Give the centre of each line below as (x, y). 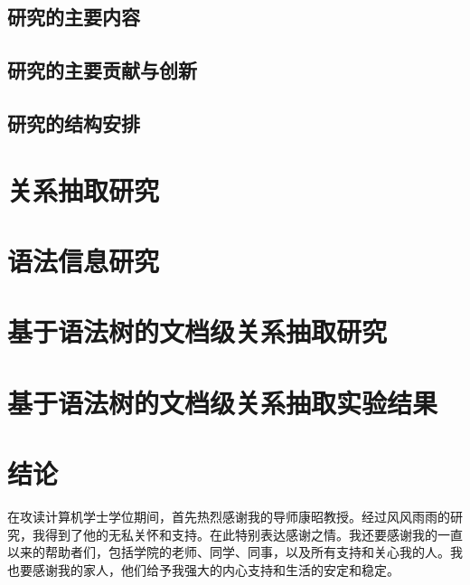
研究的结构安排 (74, 123)
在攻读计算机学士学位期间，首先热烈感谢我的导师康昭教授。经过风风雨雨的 (229, 516)
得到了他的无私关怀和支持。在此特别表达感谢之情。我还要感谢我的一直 (254, 534)
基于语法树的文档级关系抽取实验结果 (223, 402)
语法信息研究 (84, 260)
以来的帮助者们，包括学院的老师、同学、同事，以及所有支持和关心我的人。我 (235, 552)
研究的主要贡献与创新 (102, 70)
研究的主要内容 (74, 17)
